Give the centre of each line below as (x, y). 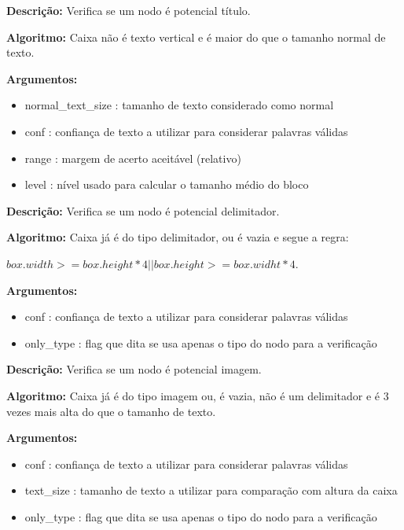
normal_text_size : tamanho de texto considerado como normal (179, 105)
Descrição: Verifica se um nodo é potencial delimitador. (143, 210)
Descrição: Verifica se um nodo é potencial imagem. (134, 369)
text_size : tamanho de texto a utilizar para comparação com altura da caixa (211, 490)
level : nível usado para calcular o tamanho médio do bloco (167, 184)
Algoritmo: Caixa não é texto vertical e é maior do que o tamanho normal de (196, 37)
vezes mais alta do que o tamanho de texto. (111, 411)
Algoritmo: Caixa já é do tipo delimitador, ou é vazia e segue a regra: (178, 237)
